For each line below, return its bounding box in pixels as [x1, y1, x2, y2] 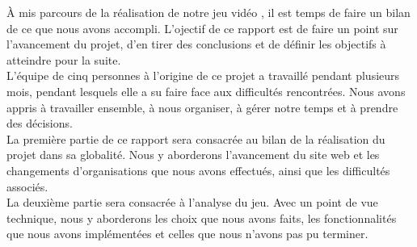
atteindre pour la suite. [6, 51, 121, 68]
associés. [6, 178, 48, 195]
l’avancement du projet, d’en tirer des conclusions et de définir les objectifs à [6, 36, 386, 52]
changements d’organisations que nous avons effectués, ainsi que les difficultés [6, 161, 390, 178]
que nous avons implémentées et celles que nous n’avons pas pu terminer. [6, 225, 369, 242]
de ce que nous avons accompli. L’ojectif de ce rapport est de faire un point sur [6, 19, 398, 36]
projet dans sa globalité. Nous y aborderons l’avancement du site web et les [6, 146, 380, 163]
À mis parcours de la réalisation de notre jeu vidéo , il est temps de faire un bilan [6, 4, 411, 20]
